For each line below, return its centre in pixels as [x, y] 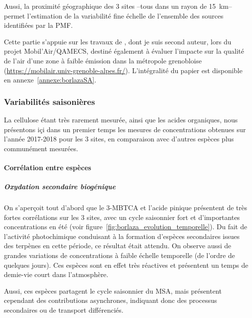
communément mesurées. [41, 148]
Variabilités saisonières [50, 101]
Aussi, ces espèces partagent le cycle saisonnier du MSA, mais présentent [113, 290]
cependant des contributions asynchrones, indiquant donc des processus [111, 300]
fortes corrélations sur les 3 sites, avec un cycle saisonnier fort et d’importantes [122, 217]
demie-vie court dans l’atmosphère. [56, 274]
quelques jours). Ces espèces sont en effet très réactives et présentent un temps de [126, 265]
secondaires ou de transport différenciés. [64, 310]
